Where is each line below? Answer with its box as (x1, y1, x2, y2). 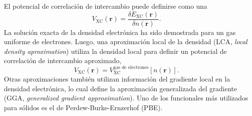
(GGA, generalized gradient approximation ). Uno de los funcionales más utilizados (4, 93, 248, 103)
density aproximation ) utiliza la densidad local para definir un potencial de (4, 46, 227, 56)
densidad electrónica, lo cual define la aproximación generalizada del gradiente (4, 83, 237, 93)
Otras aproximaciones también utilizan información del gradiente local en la (4, 74, 230, 84)
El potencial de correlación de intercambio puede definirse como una (4, 1, 207, 11)
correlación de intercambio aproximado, (4, 55, 122, 66)
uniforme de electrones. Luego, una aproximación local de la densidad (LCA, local (4, 36, 248, 47)
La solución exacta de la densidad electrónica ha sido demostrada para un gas (4, 27, 236, 37)
